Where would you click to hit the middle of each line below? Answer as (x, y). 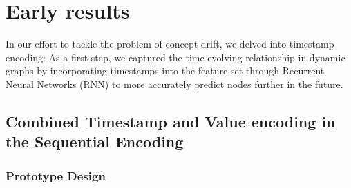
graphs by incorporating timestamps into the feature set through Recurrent (165, 71)
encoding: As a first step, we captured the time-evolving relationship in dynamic (175, 57)
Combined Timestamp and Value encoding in (171, 121)
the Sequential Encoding (95, 142)
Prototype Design (56, 175)
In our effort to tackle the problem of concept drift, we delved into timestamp (170, 44)
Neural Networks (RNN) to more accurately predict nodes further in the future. (174, 84)
